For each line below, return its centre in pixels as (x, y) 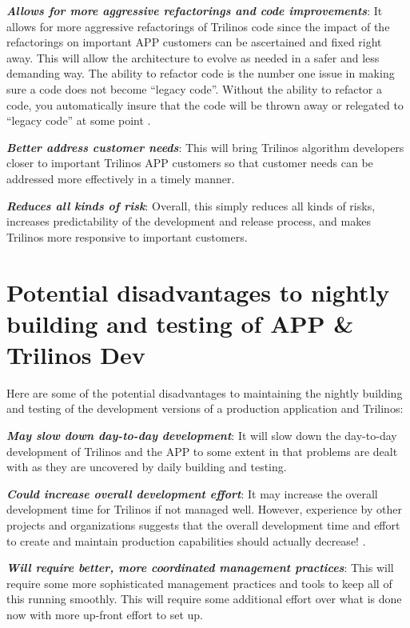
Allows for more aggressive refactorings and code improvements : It (195, 10)
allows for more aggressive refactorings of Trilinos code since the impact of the (198, 26)
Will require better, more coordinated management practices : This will (200, 568)
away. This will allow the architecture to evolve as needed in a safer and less (193, 57)
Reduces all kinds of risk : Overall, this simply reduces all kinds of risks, (191, 205)
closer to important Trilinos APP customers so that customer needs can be (190, 163)
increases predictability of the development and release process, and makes (189, 221)
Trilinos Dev (76, 354)
